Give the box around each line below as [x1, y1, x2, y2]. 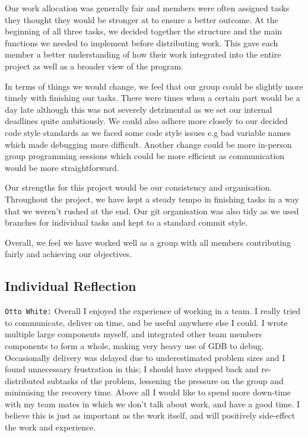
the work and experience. [5, 421, 96, 433]
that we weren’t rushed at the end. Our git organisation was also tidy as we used [5, 204, 299, 217]
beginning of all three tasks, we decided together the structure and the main [5, 25, 282, 37]
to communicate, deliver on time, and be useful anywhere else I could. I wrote [5, 316, 288, 328]
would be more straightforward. [5, 161, 119, 173]
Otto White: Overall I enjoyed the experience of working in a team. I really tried [5, 305, 301, 317]
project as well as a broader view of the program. [5, 59, 183, 72]
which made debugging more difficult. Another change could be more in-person [5, 138, 292, 150]
